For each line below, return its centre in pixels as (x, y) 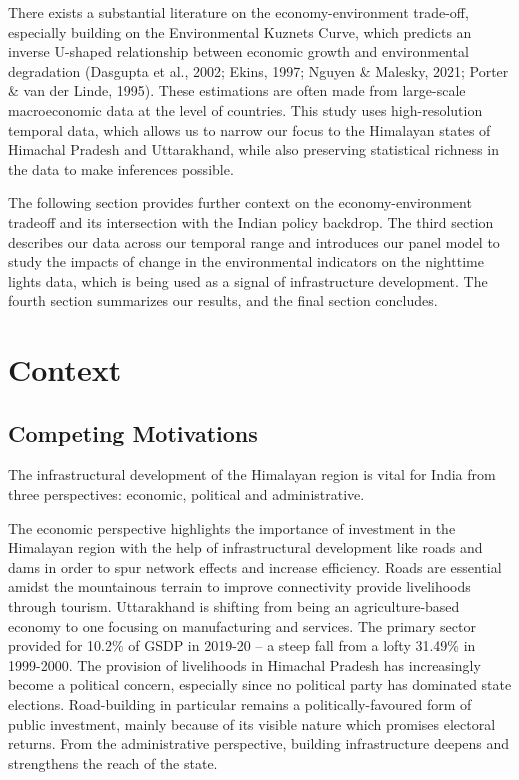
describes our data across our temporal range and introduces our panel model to (254, 241)
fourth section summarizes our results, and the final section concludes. (223, 300)
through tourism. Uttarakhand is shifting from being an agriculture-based (234, 606)
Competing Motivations (133, 432)
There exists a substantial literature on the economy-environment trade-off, (238, 12)
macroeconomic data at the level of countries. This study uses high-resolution (245, 109)
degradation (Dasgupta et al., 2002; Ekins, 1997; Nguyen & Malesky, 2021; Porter (258, 70)
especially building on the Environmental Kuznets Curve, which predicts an (240, 31)
